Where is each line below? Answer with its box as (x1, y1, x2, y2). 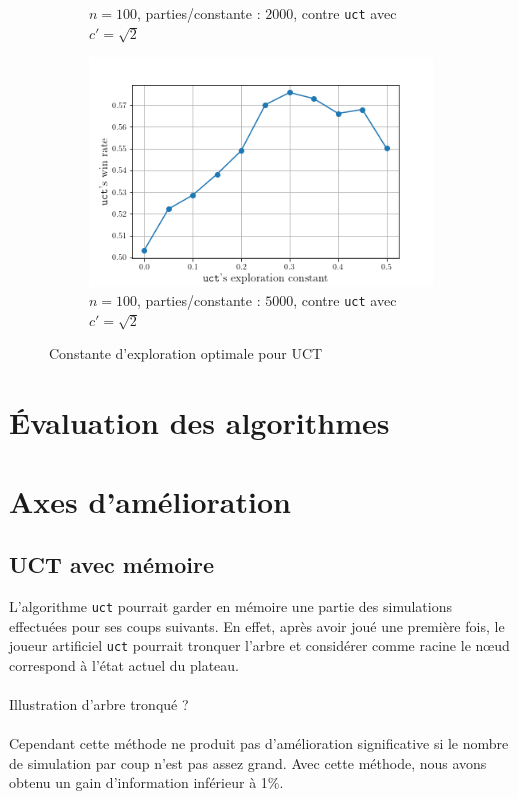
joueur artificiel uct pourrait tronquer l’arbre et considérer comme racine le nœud (9, 635, 510, 656)
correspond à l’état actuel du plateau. (9, 654, 240, 675)
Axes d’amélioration (9, 480, 291, 521)
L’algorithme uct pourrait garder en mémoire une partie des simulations (9, 595, 452, 616)
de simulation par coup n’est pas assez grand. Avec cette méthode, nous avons (9, 752, 487, 773)
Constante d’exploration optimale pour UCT (49, 343, 323, 364)
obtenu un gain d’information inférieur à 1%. (9, 772, 284, 793)
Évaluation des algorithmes (9, 402, 390, 443)
